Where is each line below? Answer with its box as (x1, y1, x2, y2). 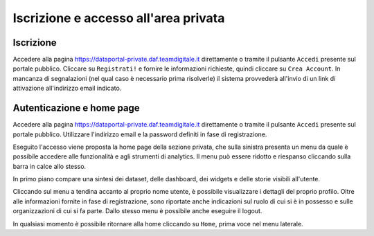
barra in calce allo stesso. (12, 162, 87, 170)
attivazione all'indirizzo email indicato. (12, 84, 122, 93)
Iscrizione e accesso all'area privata (12, 10, 225, 26)
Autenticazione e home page (12, 102, 140, 114)
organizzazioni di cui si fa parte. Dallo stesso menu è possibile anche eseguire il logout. (12, 207, 262, 215)
